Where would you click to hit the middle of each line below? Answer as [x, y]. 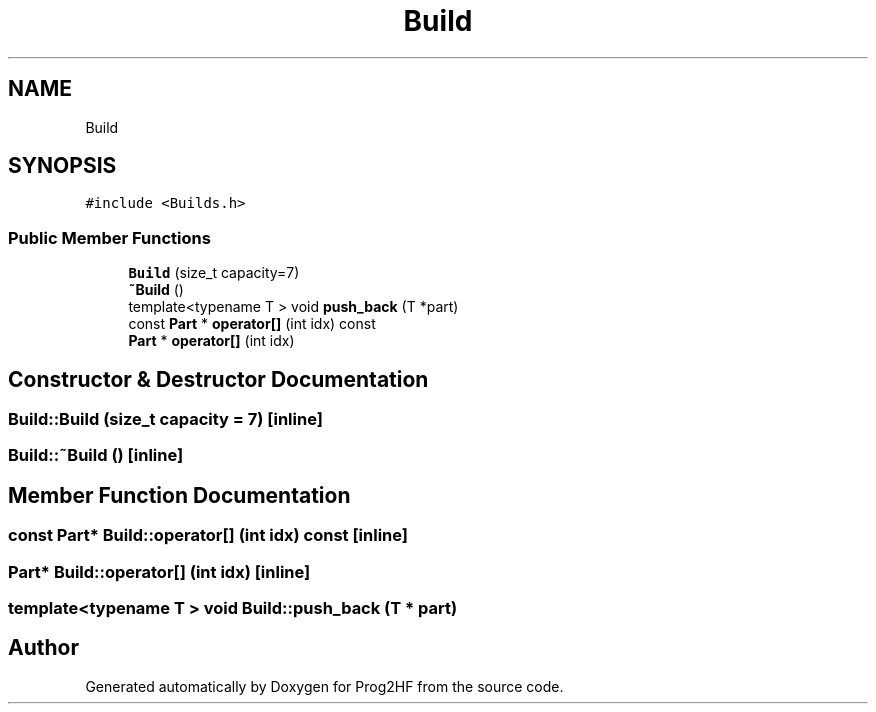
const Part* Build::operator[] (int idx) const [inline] [208, 535]
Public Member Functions [109, 237]
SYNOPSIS [62, 166]
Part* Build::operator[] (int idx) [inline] [159, 571]
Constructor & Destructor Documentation [218, 379]
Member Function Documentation [179, 495]
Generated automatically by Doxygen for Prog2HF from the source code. [324, 686]
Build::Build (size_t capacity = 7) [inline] [165, 419]
